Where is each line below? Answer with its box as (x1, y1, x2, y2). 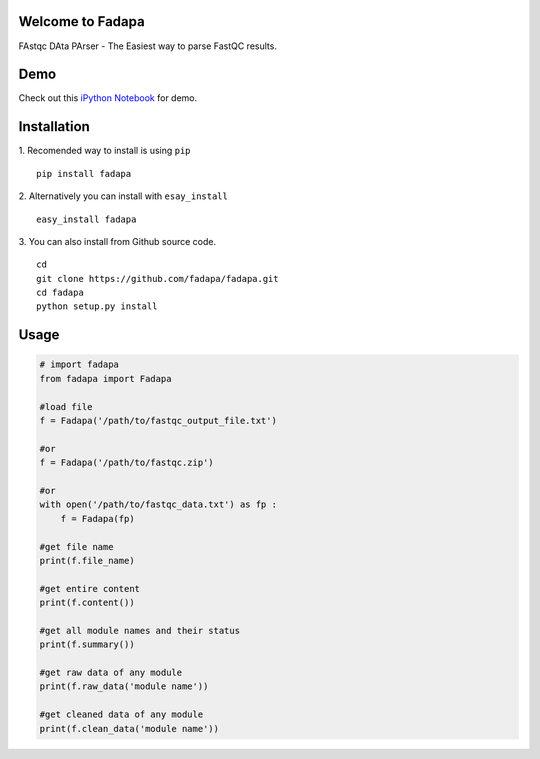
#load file (39, 401, 93, 412)
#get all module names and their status (39, 625, 240, 636)
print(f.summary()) (39, 639, 135, 650)
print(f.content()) (39, 597, 135, 609)
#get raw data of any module (39, 667, 183, 679)
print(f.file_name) (39, 555, 135, 566)
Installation (18, 118, 90, 135)
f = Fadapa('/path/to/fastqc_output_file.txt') (39, 415, 277, 427)
